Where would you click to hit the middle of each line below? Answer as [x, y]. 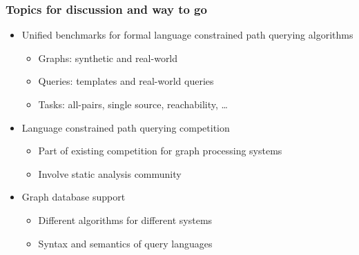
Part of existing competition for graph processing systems [160, 151]
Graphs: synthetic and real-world [108, 58]
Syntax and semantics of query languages [125, 243]
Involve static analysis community [110, 173]
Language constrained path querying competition [126, 127]
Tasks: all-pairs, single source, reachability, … [133, 104]
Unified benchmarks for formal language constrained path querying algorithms [187, 35]
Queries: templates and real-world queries [126, 81]
